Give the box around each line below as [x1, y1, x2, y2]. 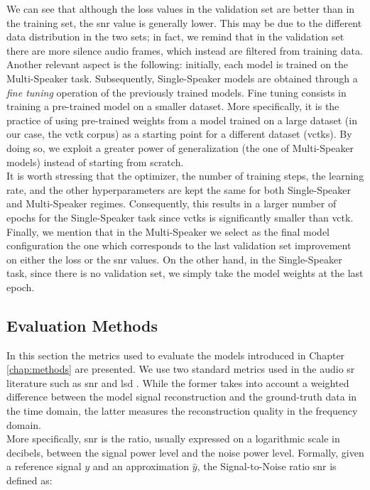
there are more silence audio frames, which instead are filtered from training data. [6, 43, 363, 58]
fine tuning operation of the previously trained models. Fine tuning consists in [6, 85, 347, 99]
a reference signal [6, 459, 82, 474]
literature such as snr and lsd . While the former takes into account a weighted [6, 375, 349, 390]
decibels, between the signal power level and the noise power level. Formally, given [6, 445, 364, 459]
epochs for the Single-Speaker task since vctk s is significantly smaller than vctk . [6, 209, 354, 224]
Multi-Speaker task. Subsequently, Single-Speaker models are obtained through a [6, 70, 358, 85]
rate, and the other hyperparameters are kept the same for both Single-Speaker [6, 182, 352, 197]
